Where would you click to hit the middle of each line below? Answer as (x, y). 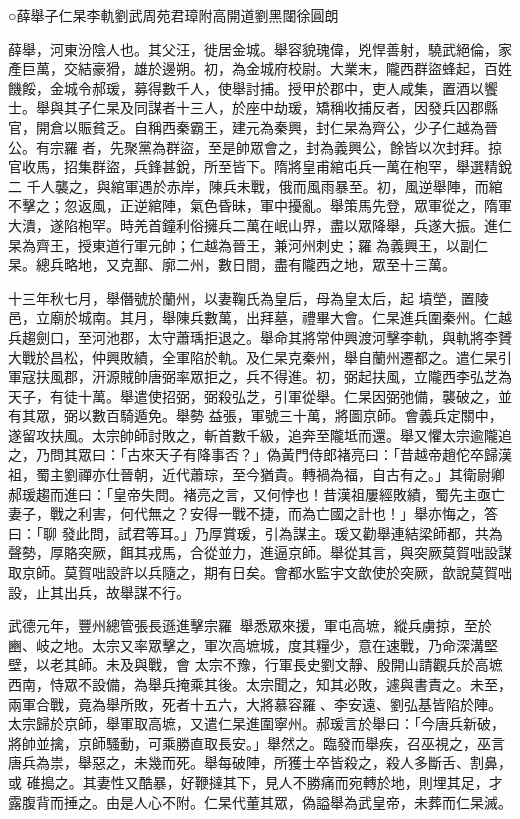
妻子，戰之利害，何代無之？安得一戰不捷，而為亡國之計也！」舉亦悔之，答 (253, 513)
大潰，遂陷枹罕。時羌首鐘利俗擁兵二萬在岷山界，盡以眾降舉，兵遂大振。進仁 (260, 224)
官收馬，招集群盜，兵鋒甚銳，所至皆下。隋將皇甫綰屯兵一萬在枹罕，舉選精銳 (260, 166)
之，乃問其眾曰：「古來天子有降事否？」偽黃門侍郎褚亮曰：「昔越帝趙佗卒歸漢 (260, 454)
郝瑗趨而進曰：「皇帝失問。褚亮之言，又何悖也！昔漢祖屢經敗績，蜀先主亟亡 (256, 493)
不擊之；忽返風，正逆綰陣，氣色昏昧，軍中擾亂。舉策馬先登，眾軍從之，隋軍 (260, 205)
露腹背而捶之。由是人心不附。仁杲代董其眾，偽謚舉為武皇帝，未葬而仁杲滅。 (260, 801)
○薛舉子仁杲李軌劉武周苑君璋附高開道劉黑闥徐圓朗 (173, 15)
